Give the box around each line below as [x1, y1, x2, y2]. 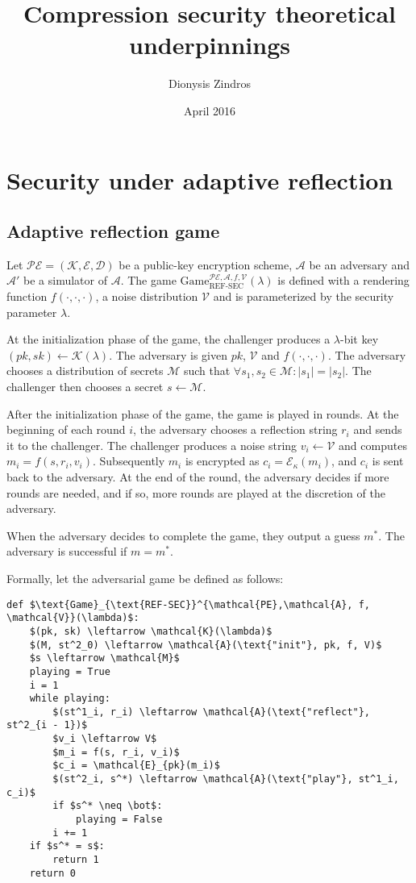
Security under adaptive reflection [6, 163, 393, 196]
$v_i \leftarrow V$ [52, 733, 157, 745]
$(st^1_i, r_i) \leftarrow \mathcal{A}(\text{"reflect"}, [52, 706, 371, 718]
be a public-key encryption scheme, [119, 256, 293, 273]
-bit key [340, 331, 379, 348]
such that [183, 362, 231, 379]
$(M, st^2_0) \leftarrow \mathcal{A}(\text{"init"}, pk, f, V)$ [29, 639, 382, 651]
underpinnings [129, 28, 290, 61]
